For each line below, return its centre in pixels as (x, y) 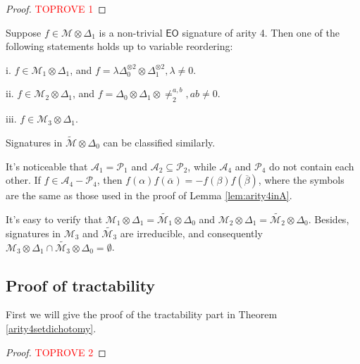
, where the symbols (301, 180)
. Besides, (329, 219)
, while (202, 166)
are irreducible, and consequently (191, 233)
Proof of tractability (81, 285)
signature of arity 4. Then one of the (261, 32)
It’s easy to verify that (54, 219)
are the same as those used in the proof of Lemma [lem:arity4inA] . (149, 195)
